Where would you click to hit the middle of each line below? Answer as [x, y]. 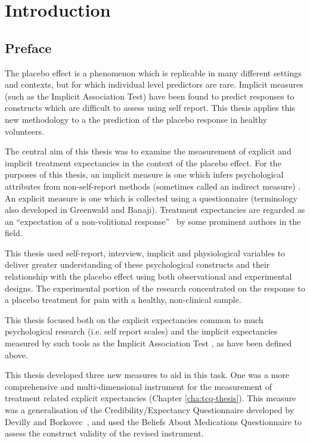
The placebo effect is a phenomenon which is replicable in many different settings [153, 72]
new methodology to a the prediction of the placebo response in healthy [136, 119]
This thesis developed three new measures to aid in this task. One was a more [147, 375]
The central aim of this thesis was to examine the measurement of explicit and [148, 151]
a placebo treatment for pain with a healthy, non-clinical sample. [123, 300]
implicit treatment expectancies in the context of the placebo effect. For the [143, 162]
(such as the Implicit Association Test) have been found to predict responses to [150, 96]
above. [16, 354]
